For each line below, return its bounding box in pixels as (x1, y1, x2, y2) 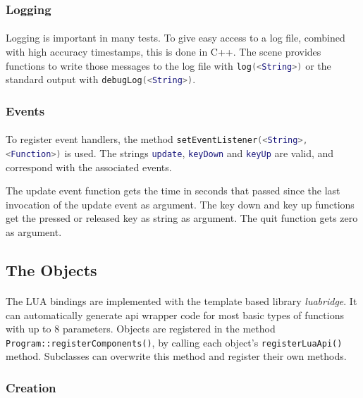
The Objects (6, 259, 97, 281)
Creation (6, 378, 56, 396)
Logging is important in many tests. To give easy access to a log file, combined (6, 30, 345, 45)
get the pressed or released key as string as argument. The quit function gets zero (6, 211, 358, 225)
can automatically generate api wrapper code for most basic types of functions (6, 307, 344, 322)
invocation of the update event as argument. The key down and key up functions (6, 197, 355, 211)
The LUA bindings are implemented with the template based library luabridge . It (6, 294, 357, 309)
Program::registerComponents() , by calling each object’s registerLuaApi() (6, 335, 343, 349)
